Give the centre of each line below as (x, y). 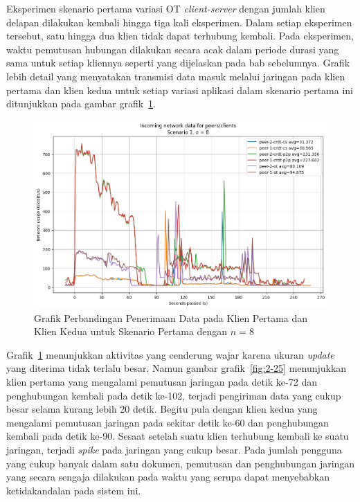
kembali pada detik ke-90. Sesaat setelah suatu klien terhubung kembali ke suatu (178, 436)
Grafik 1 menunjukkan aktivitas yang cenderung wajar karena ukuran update (170, 354)
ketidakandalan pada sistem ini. (74, 490)
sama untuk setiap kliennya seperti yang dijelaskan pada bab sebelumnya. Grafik (178, 63)
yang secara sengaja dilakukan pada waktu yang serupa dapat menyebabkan (168, 477)
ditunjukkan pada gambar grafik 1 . (81, 104)
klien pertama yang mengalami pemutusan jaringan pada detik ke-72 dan (162, 382)
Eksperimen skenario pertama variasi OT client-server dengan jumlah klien (166, 8)
